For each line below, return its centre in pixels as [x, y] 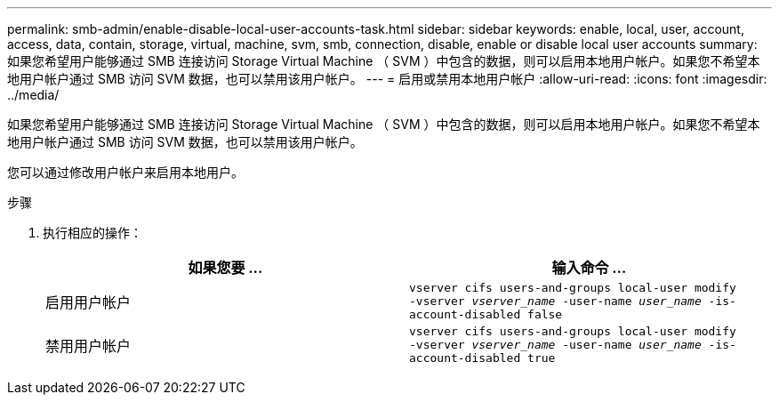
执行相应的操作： [92, 233]
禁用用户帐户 [88, 346]
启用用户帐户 [88, 302]
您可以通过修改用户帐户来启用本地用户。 [125, 172]
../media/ [33, 95]
